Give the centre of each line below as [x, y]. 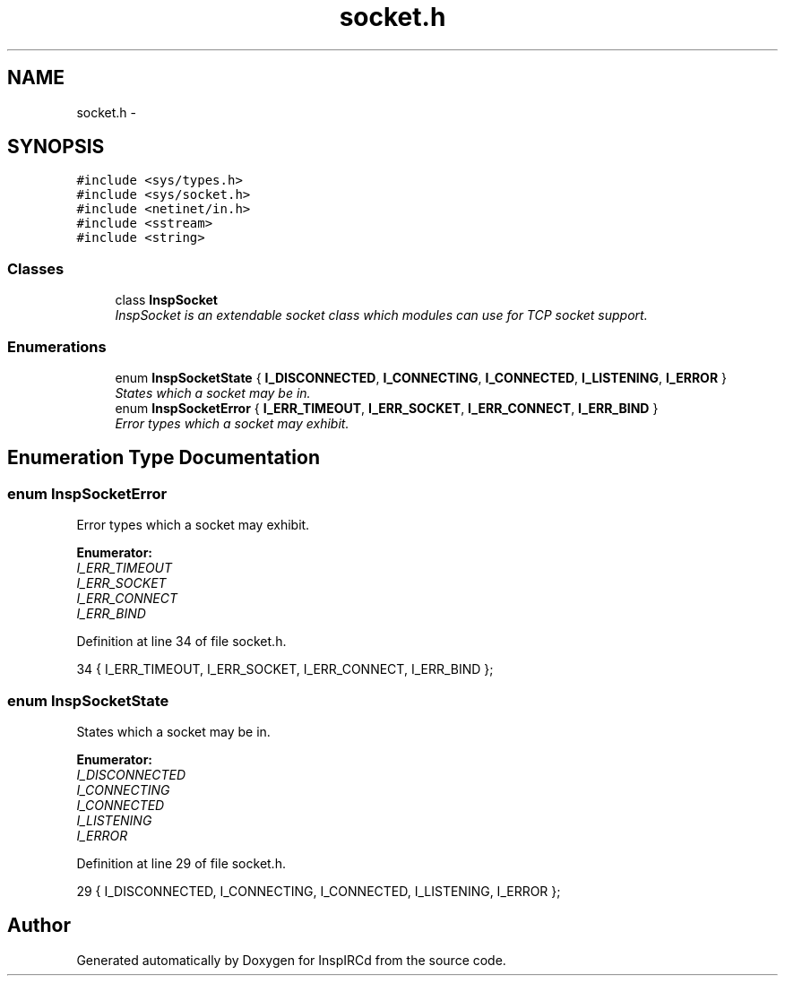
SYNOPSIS [56, 147]
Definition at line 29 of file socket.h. [181, 863]
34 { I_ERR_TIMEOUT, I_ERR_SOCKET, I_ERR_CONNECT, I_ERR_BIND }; [285, 669]
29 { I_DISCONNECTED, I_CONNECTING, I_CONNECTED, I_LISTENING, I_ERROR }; [319, 891]
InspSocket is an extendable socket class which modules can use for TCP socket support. [381, 315]
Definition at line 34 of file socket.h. [181, 642]
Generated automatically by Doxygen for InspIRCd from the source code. [291, 960]
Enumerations [57, 346]
